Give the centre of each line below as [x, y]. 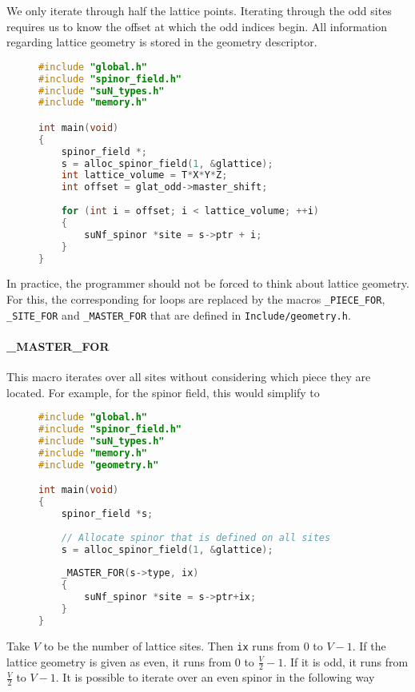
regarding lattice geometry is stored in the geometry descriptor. [162, 42]
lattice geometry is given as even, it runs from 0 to [130, 661]
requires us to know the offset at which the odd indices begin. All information [197, 26]
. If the [369, 645]
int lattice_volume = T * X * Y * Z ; [144, 175]
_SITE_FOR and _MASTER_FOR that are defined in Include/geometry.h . [179, 314]
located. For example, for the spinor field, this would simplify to [163, 392]
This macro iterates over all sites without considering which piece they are [189, 377]
